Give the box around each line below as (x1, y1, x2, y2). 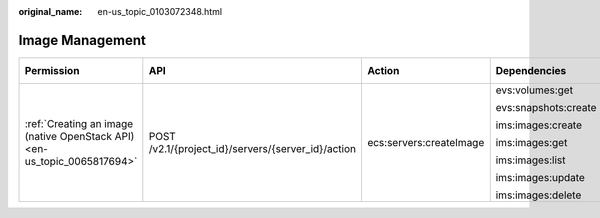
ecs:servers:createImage (366, 135, 485, 149)
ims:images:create (495, 118, 583, 132)
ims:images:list (495, 153, 566, 167)
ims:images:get (495, 135, 568, 149)
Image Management (18, 31, 147, 49)
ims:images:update (495, 170, 585, 184)
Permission (24, 63, 80, 77)
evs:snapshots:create (495, 100, 597, 114)
